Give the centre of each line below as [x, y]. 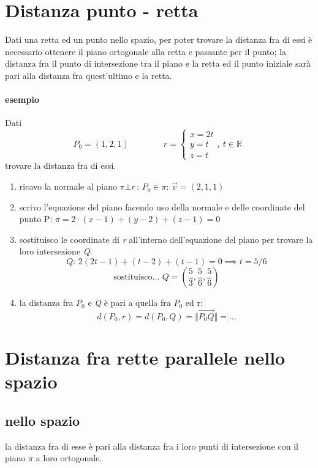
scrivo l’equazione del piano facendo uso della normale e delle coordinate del [162, 206]
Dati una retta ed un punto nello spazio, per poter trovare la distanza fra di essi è [159, 39]
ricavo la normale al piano [68, 186]
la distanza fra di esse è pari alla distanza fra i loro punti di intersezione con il [152, 446]
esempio [22, 99]
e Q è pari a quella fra [129, 303]
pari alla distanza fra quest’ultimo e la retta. [89, 75]
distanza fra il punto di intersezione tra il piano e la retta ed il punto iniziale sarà [158, 63]
